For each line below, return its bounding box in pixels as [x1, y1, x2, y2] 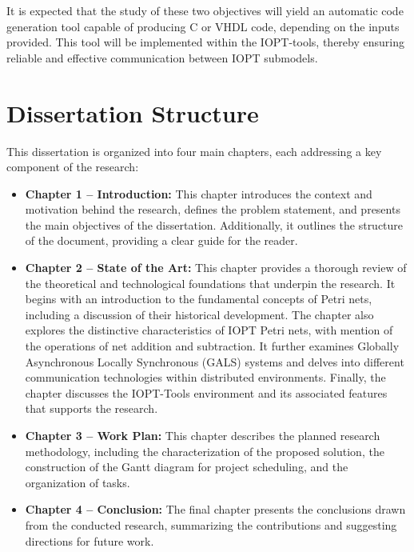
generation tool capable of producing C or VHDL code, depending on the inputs [6, 18, 400, 34]
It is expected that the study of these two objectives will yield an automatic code [6, 2, 404, 18]
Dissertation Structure [6, 96, 259, 129]
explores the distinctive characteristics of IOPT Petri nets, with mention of [25, 322, 393, 338]
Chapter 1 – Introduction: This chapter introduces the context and [25, 185, 372, 202]
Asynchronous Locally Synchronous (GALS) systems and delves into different [25, 353, 404, 370]
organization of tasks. [25, 474, 130, 490]
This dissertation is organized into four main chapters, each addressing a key [6, 142, 382, 159]
